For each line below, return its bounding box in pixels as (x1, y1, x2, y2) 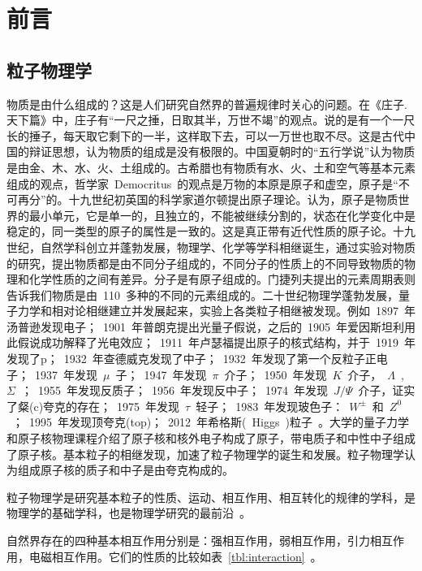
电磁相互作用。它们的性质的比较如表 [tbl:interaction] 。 (28, 547, 322, 565)
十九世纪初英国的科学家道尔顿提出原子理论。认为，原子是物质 (68, 191, 398, 208)
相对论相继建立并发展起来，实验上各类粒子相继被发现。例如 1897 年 (51, 302, 416, 319)
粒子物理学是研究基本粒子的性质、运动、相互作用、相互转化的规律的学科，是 (6, 488, 416, 505)
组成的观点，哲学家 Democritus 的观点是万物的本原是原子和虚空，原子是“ (6, 175, 398, 192)
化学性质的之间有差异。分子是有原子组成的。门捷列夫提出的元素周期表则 (28, 270, 416, 288)
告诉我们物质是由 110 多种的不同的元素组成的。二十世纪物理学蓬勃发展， (6, 286, 398, 303)
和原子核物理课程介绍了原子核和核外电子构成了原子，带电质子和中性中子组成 (6, 430, 416, 447)
